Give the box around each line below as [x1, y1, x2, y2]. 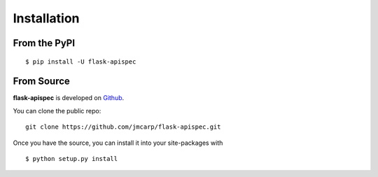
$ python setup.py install [25, 155, 118, 163]
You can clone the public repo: [13, 106, 101, 115]
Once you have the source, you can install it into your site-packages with [13, 139, 223, 147]
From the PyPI [13, 37, 76, 49]
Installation [13, 10, 80, 26]
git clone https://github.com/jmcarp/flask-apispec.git [25, 123, 221, 131]
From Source [13, 76, 70, 87]
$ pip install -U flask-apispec [25, 57, 136, 66]
